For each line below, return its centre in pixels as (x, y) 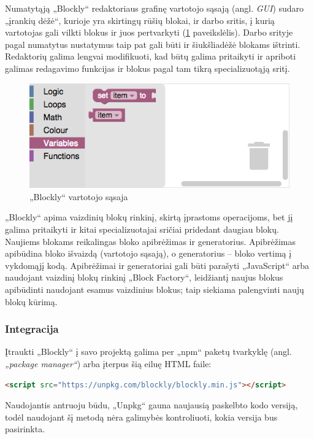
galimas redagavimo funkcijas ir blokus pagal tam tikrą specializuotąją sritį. (147, 68)
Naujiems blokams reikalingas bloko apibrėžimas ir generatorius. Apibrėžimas (150, 241)
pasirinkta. (25, 429)
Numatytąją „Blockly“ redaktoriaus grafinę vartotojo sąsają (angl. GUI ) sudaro (155, 8)
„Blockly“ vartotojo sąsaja (79, 196)
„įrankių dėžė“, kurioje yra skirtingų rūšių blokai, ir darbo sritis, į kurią (140, 20)
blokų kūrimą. (31, 301)
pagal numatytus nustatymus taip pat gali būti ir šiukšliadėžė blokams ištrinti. (153, 44)
